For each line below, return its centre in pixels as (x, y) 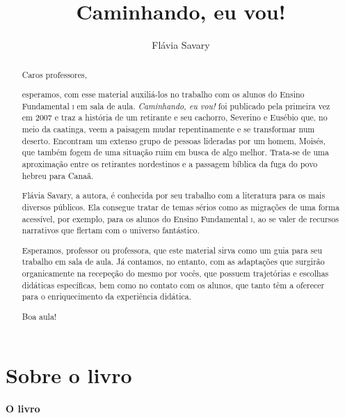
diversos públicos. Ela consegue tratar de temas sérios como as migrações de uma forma (180, 207)
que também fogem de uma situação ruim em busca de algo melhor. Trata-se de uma (175, 152)
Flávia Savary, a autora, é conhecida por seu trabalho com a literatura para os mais (174, 195)
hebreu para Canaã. (58, 175)
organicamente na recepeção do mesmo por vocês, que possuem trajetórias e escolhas (175, 273)
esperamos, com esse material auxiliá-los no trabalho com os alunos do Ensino (163, 94)
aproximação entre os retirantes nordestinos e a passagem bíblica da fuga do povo (170, 164)
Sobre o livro (69, 374)
